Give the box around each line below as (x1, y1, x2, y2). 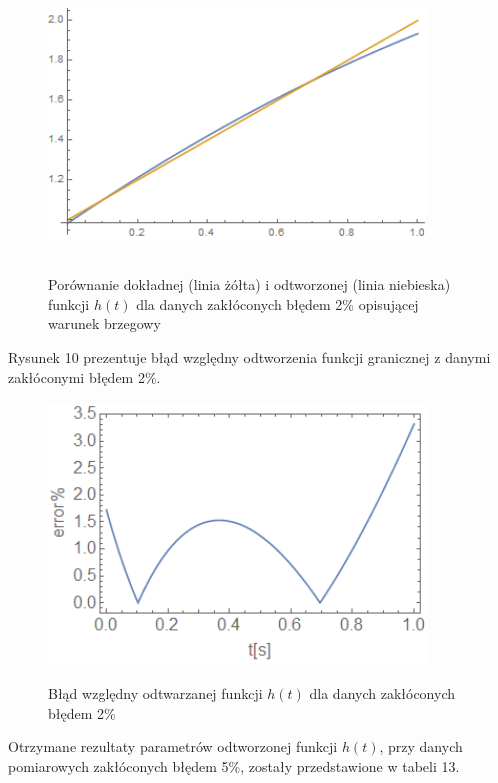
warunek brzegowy (48, 313, 161, 334)
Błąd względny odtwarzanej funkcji (48, 683, 263, 704)
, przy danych (379, 736, 463, 757)
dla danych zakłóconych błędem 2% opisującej (136, 293, 419, 314)
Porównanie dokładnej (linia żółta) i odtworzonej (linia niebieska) (48, 274, 451, 295)
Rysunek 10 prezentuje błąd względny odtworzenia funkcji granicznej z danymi (8, 346, 491, 367)
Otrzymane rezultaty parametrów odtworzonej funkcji (8, 736, 338, 757)
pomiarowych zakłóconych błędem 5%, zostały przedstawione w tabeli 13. (8, 756, 460, 777)
